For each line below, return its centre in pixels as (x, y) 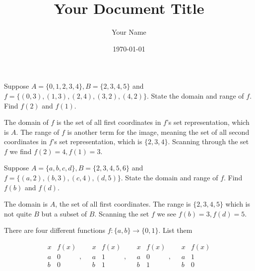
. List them (175, 230)
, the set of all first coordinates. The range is (123, 204)
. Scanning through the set (208, 141)
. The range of (38, 132)
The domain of (26, 122)
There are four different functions (55, 230)
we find (21, 151)
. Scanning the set (122, 213)
